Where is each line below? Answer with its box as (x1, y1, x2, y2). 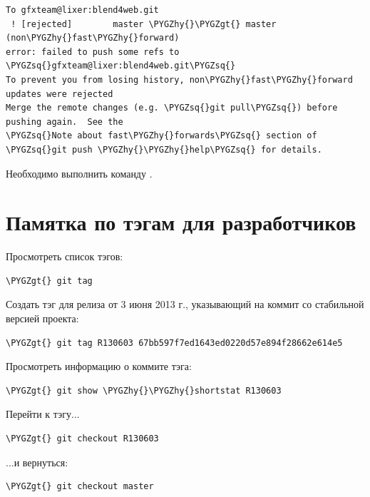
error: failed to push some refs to (6, 46, 180, 57)
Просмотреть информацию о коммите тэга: (6, 359, 192, 374)
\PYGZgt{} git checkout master (6, 481, 154, 492)
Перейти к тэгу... (6, 406, 80, 421)
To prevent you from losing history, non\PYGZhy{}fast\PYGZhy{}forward (6, 74, 353, 85)
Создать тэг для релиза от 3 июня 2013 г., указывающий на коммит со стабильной (6, 297, 364, 312)
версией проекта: (6, 311, 79, 326)
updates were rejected (6, 88, 113, 99)
